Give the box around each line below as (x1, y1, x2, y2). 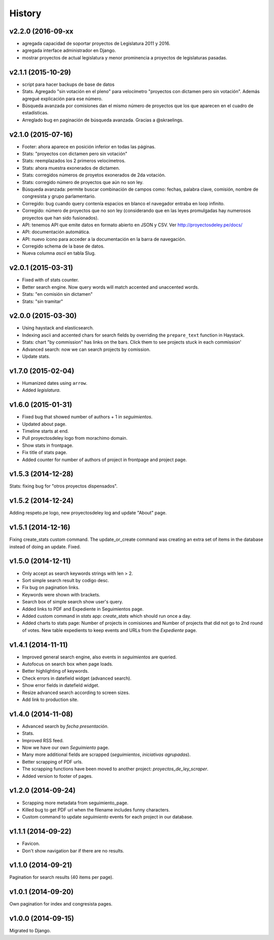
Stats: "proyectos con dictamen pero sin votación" (22, 150, 128, 157)
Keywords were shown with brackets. (22, 591, 100, 597)
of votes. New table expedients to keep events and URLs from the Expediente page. (22, 627, 197, 633)
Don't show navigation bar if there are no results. (22, 847, 124, 854)
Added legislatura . (22, 387, 61, 393)
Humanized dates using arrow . (22, 380, 88, 386)
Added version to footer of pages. (22, 773, 93, 779)
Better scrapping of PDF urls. (22, 759, 83, 765)
